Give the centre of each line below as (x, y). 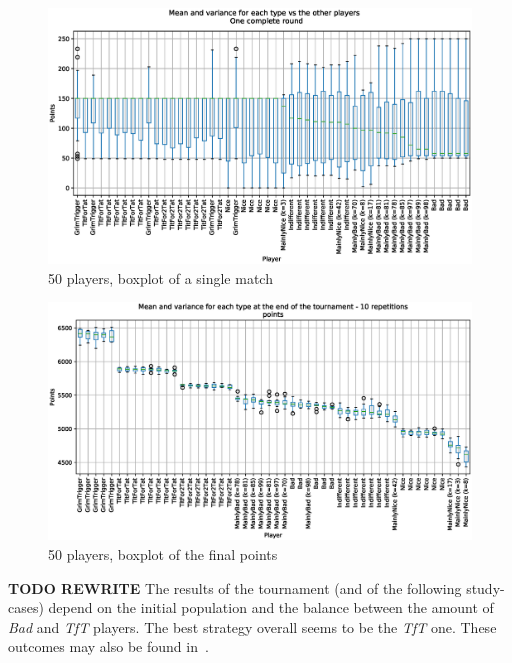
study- (485, 587)
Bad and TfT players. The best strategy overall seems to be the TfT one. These (252, 626)
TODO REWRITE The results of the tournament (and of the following (235, 587)
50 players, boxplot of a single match (160, 277)
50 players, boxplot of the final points (163, 554)
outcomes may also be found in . (108, 646)
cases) (26, 607)
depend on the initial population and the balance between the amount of (271, 607)
